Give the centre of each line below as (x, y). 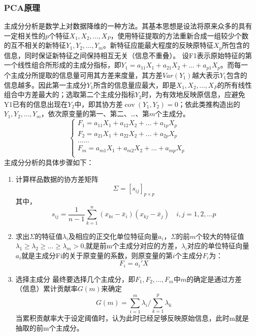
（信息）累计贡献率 (47, 288)
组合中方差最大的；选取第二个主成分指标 (69, 94)
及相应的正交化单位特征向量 (113, 236)
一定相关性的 (25, 35)
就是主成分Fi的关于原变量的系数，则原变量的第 (97, 255)
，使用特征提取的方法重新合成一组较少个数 (179, 35)
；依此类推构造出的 (209, 104)
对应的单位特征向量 (218, 246)
